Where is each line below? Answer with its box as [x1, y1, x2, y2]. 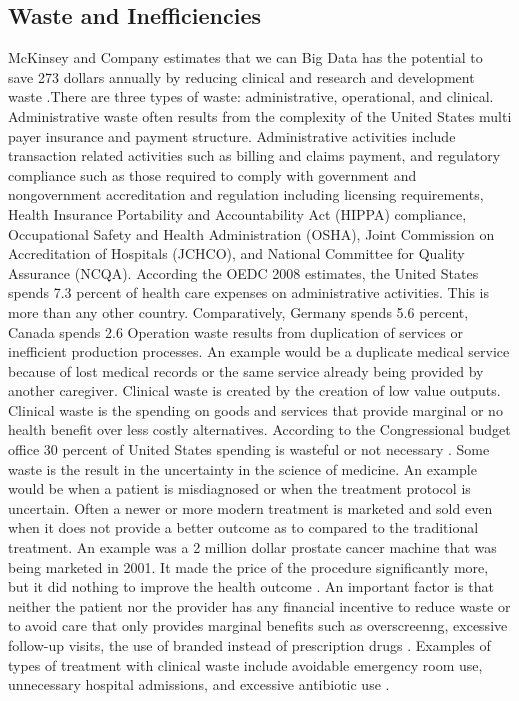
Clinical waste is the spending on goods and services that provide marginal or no [8, 399, 503, 420]
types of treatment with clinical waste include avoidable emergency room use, [8, 654, 483, 675]
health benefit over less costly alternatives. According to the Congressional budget [8, 419, 511, 440]
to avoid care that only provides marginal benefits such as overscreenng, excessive [8, 615, 508, 636]
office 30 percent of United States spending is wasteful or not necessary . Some [8, 439, 490, 460]
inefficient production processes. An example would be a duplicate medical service [8, 341, 510, 362]
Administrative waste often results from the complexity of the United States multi [8, 105, 512, 126]
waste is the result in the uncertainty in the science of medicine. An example [8, 458, 477, 479]
